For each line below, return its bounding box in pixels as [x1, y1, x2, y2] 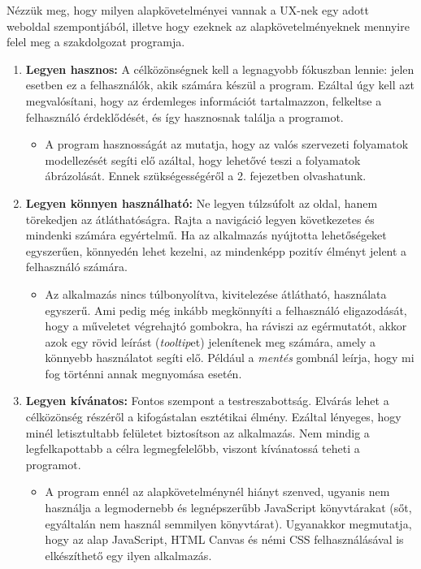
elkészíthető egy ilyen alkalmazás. [45, 546, 212, 563]
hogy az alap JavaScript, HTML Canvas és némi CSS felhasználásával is [45, 531, 404, 548]
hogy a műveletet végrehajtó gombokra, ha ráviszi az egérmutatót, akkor [45, 317, 407, 334]
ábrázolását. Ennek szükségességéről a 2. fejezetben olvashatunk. [45, 167, 367, 184]
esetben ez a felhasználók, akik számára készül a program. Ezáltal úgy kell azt [25, 76, 414, 93]
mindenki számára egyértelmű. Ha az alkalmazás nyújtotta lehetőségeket [25, 226, 387, 244]
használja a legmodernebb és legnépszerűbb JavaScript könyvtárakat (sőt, [45, 499, 412, 516]
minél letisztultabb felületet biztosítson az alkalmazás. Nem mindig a [25, 424, 370, 441]
